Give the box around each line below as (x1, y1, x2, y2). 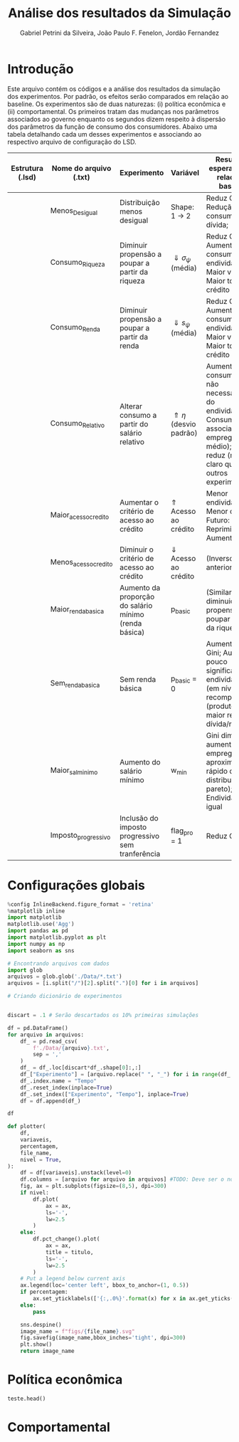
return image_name (20, 1347, 75, 1355)
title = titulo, (45, 1248, 94, 1256)
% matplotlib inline (7, 907, 65, 915)
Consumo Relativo (50, 419, 105, 430)
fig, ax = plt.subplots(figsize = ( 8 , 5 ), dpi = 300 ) (20, 1183, 167, 1190)
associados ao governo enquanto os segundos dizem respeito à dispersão (7, 115, 226, 123)
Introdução (7, 60, 74, 77)
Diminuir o (119, 544, 154, 554)
